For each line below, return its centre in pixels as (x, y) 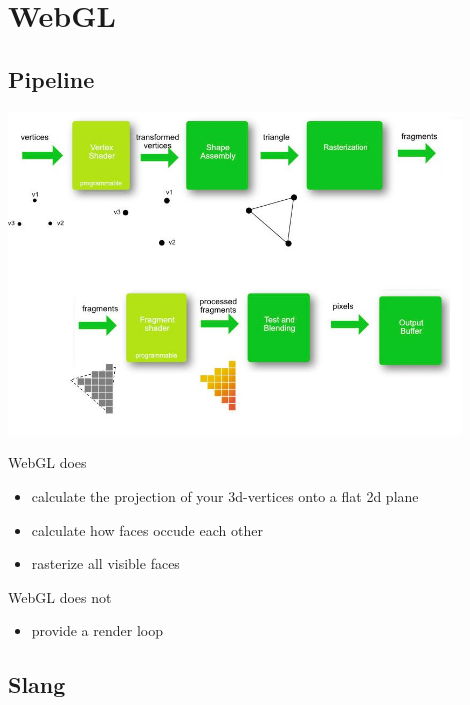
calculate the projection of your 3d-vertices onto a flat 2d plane (225, 495)
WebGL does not (60, 596)
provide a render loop (97, 630)
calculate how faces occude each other (147, 529)
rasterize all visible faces (105, 563)
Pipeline (51, 78)
